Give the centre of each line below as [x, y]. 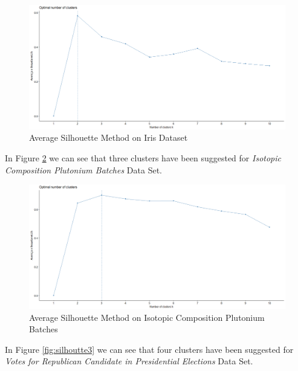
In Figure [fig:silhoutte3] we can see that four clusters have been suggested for [149, 349]
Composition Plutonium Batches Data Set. [84, 169]
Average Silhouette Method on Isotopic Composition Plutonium [147, 317]
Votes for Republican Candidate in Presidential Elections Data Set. [129, 361]
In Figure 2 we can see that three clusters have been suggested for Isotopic [143, 157]
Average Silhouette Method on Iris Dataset [109, 137]
